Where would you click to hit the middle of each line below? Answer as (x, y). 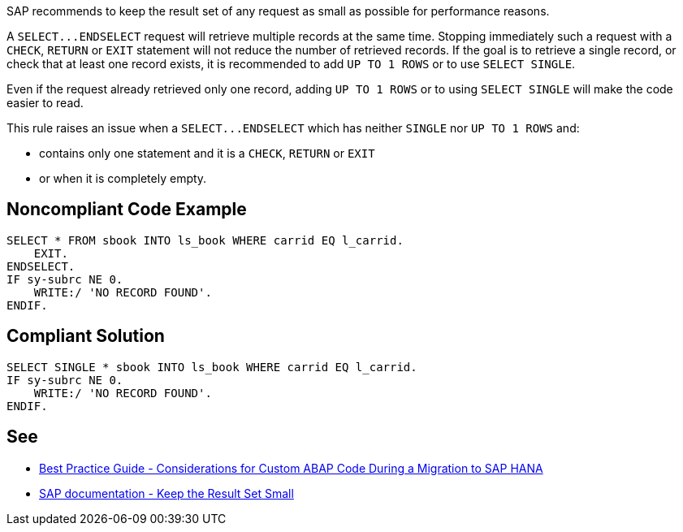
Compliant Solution (86, 336)
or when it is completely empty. (123, 178)
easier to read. (45, 103)
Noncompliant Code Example (127, 210)
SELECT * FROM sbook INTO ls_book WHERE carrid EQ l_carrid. (205, 240)
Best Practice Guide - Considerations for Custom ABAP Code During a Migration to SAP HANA (291, 468)
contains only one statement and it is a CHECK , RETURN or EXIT (207, 153)
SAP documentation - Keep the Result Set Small (166, 493)
